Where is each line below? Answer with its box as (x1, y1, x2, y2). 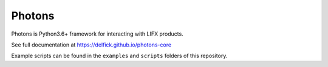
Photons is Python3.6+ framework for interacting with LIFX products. (11, 30, 183, 37)
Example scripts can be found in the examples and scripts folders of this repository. (11, 52, 228, 60)
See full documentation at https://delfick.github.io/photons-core (11, 41, 172, 48)
